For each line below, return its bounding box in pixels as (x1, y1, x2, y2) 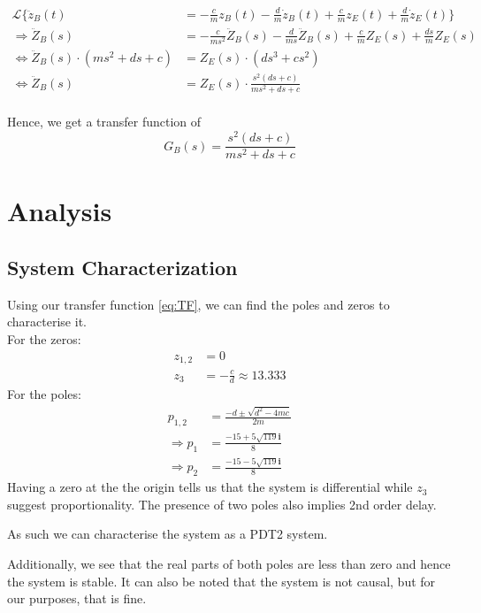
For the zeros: (7, 329, 81, 348)
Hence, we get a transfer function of (7, 112, 202, 131)
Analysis (7, 193, 112, 229)
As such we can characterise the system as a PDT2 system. (7, 525, 328, 543)
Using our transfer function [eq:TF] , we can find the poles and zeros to (7, 295, 390, 313)
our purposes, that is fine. (7, 589, 147, 608)
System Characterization (7, 253, 238, 280)
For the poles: (7, 385, 81, 403)
